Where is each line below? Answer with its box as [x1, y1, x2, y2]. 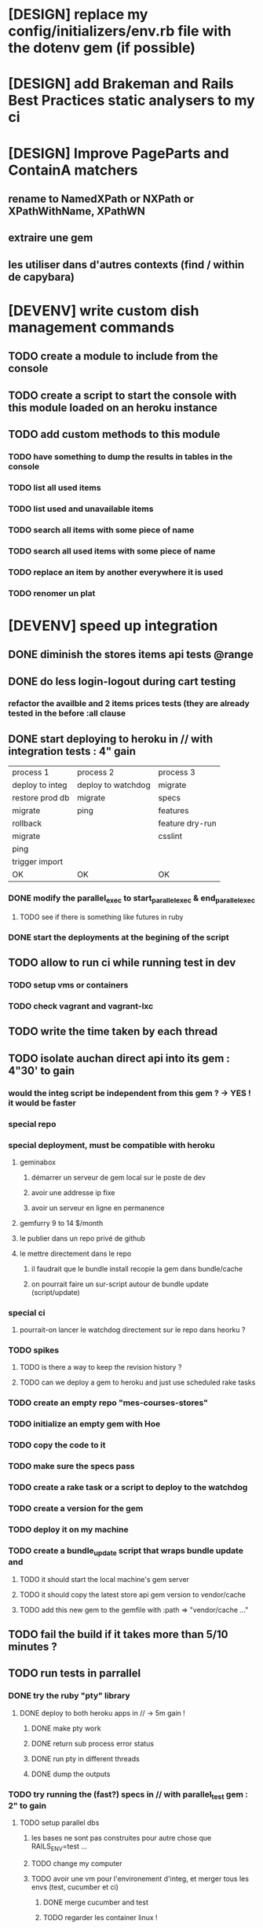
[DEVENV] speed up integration [8, 616, 218, 635]
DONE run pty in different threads [31, 1753, 140, 1763]
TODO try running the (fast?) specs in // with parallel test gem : [8, 1789, 249, 1801]
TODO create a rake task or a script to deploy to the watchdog [8, 1482, 248, 1493]
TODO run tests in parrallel [8, 1667, 141, 1680]
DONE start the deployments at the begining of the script [8, 932, 229, 943]
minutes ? [8, 1639, 57, 1653]
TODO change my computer [31, 1858, 123, 1868]
